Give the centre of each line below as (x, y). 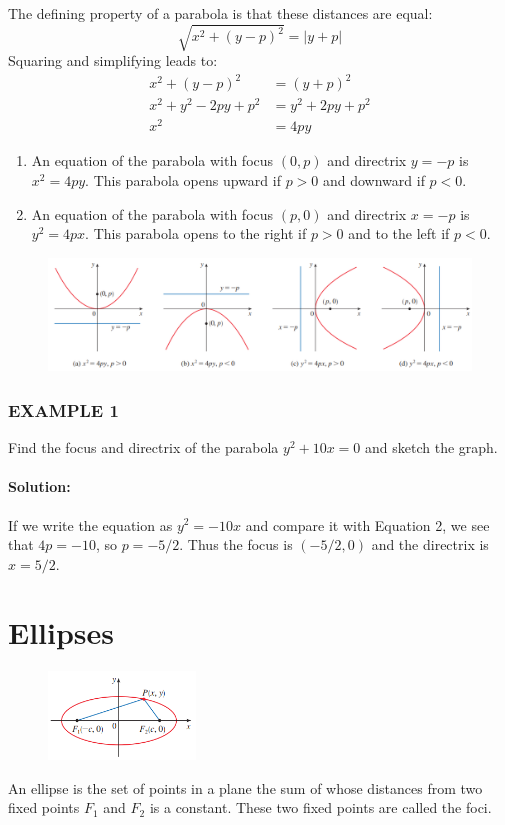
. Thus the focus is (236, 544)
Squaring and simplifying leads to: (113, 60)
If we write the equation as (90, 524)
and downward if (373, 180)
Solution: (39, 486)
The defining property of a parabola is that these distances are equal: (220, 13)
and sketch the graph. (431, 447)
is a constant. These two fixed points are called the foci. (320, 807)
